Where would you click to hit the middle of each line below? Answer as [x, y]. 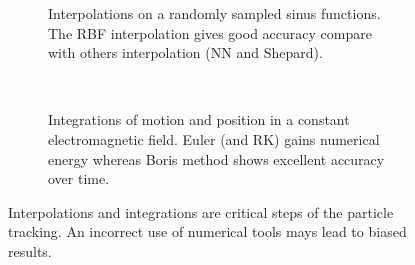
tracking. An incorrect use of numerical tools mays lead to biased [207, 231]
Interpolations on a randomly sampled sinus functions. [214, 13]
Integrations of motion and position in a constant [199, 119]
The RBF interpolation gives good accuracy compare [210, 32]
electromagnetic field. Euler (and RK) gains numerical [214, 138]
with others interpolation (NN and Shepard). [185, 52]
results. [30, 250]
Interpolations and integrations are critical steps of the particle [201, 211]
